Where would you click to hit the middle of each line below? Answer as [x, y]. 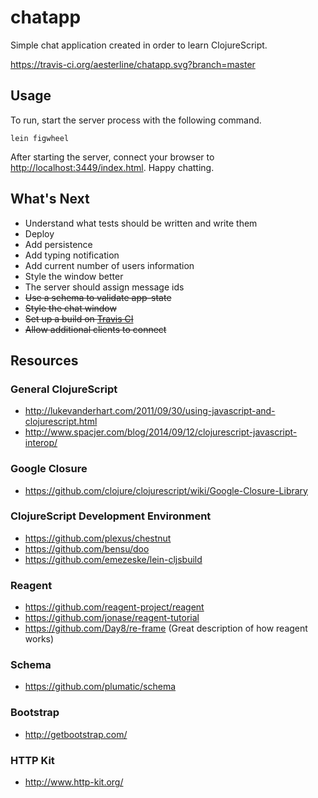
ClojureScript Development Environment [111, 516]
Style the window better [74, 276]
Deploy [39, 233]
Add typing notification [72, 255]
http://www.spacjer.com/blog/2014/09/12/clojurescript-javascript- [161, 432]
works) [39, 639]
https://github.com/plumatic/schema [100, 687]
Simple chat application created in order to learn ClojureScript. [139, 45]
